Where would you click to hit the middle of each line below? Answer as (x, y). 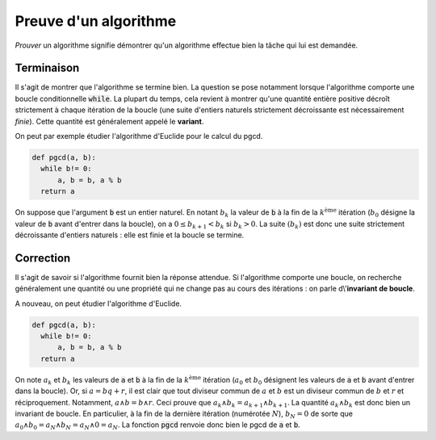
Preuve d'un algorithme (96, 21)
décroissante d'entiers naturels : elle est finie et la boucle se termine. (130, 235)
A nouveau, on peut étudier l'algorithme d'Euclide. (98, 304)
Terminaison (47, 68)
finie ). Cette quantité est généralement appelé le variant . (109, 121)
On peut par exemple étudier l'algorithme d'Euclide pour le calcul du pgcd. (139, 136)
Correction (43, 258)
